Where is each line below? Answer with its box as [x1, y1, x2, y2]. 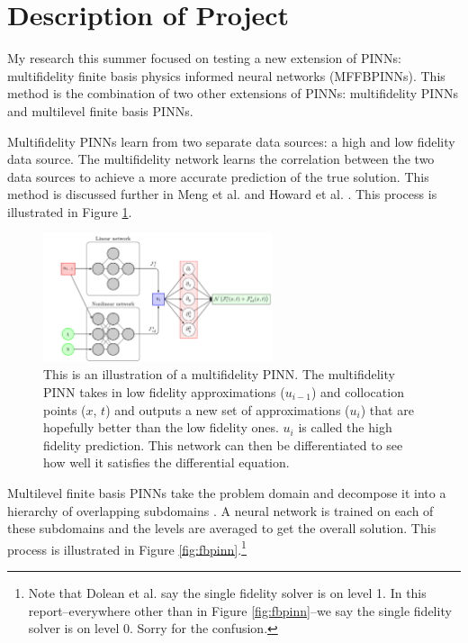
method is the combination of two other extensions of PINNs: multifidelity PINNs [7, 84, 458, 103]
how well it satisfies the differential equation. [43, 453, 290, 472]
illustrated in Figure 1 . [7, 202, 132, 221]
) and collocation [310, 383, 404, 401]
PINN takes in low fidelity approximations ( [43, 383, 285, 401]
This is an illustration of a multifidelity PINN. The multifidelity [43, 365, 395, 384]
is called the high [298, 418, 392, 437]
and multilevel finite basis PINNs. [7, 101, 193, 120]
